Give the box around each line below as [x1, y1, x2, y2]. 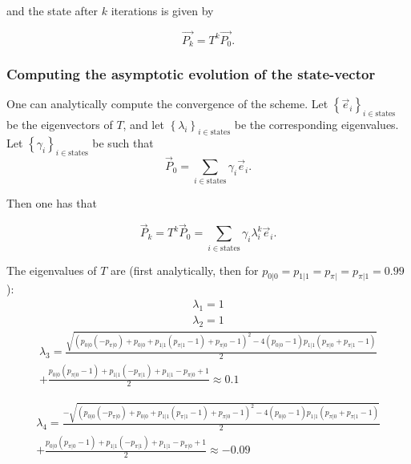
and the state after [6, 2, 99, 18]
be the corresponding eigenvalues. [234, 116, 399, 133]
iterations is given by [111, 2, 214, 18]
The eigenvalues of [6, 261, 97, 278]
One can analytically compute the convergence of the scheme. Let [6, 95, 328, 112]
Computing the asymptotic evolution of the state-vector [6, 64, 376, 84]
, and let [123, 116, 164, 133]
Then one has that [6, 195, 97, 212]
